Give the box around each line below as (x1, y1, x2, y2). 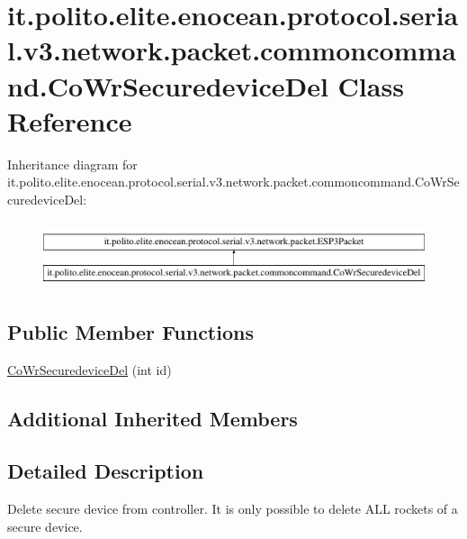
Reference (7, 102, 132, 139)
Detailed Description (7, 457, 204, 485)
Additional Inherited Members (7, 404, 298, 432)
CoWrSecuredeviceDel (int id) (7, 360, 172, 379)
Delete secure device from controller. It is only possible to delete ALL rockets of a (7, 499, 458, 518)
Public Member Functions (7, 317, 254, 345)
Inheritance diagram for (7, 154, 138, 173)
